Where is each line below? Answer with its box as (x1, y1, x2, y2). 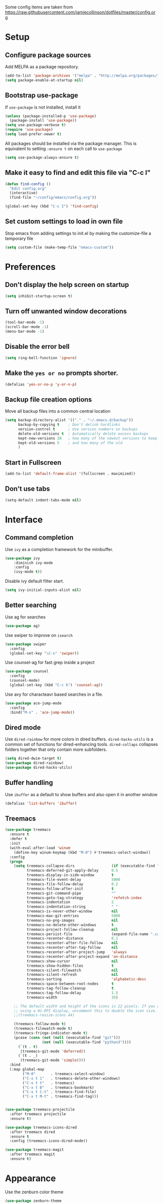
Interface (5, 514, 43, 525)
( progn (9, 859, 23, 864)
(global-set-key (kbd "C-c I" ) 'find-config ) (5, 204, 98, 209)
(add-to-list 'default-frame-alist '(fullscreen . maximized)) (5, 471, 136, 477)
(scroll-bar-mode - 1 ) (5, 325, 49, 329)
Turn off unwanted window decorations (5, 307, 127, 315)
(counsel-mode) (9, 678, 40, 683)
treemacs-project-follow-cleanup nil (26, 927, 118, 932)
